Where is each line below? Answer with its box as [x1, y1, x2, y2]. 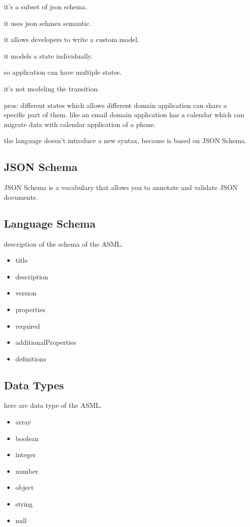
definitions [15, 353, 46, 363]
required [15, 320, 40, 331]
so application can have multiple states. [4, 67, 122, 77]
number [15, 465, 38, 476]
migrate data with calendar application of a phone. [4, 119, 156, 129]
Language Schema [4, 215, 96, 231]
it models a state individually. [4, 50, 93, 61]
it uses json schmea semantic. [4, 18, 91, 28]
